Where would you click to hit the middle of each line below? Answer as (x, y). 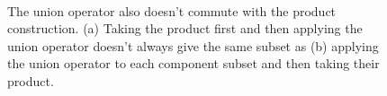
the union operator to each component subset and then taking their (193, 63)
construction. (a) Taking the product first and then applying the (185, 28)
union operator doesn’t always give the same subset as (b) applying (193, 45)
